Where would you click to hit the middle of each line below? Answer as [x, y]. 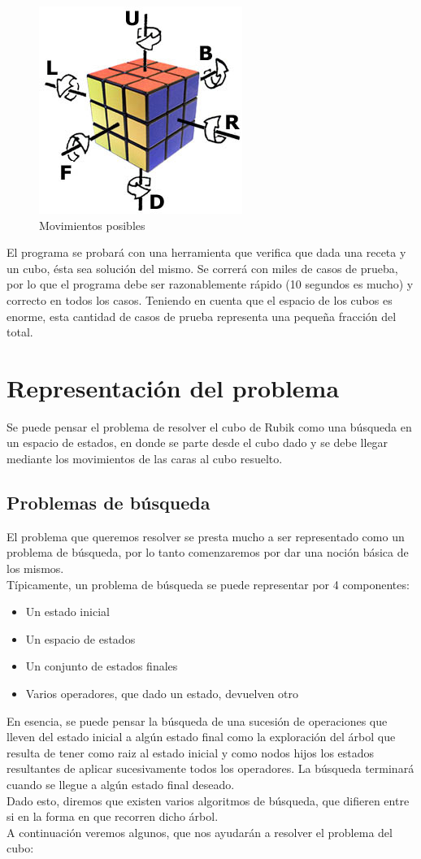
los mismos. [35, 568]
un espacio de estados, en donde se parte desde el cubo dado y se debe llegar [197, 443]
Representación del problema [173, 387]
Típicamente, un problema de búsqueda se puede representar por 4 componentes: [208, 584]
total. [20, 332]
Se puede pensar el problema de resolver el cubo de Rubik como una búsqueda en [209, 426]
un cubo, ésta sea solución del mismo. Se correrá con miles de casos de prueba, [202, 268]
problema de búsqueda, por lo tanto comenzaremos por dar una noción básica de [208, 552]
